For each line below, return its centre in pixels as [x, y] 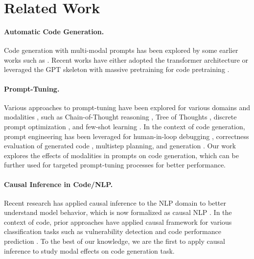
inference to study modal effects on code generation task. [89, 250]
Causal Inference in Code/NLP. [58, 184]
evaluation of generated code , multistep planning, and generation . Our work [120, 146]
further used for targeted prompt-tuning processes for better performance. [115, 165]
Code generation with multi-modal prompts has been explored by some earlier [121, 50]
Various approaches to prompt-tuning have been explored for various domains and [127, 107]
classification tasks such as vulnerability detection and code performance [113, 231]
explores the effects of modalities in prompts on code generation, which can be [121, 155]
